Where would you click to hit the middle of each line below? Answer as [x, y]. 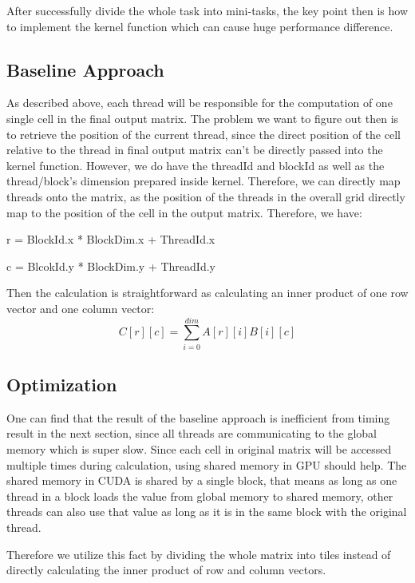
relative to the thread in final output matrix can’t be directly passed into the [195, 150]
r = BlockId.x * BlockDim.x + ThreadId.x [111, 239]
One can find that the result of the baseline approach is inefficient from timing [198, 417]
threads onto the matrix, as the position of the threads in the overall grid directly [206, 196]
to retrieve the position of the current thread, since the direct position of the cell [204, 134]
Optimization [62, 385]
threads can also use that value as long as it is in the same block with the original [207, 512]
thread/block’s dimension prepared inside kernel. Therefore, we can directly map [204, 181]
